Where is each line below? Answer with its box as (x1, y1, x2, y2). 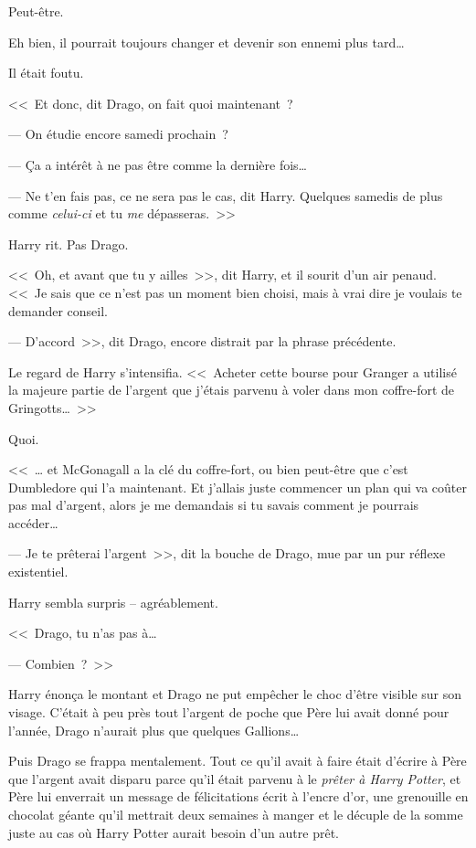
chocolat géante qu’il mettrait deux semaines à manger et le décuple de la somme (8, 805, 463, 823)
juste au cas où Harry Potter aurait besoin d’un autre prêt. (8, 822, 339, 842)
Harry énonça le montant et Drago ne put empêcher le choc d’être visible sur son (8, 684, 462, 704)
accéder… (8, 513, 58, 532)
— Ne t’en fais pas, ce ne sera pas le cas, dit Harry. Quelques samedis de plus (8, 185, 443, 205)
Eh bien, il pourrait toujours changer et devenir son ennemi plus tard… (8, 32, 405, 51)
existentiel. (8, 562, 69, 581)
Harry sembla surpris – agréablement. (8, 592, 218, 611)
